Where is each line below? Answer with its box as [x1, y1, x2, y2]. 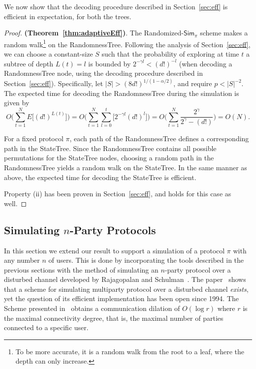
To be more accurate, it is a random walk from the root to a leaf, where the [15, 346, 245, 356]
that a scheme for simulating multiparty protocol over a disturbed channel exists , [4, 283, 249, 294]
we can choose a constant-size [4, 49, 93, 59]
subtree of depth [4, 58, 54, 68]
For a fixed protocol [4, 133, 64, 144]
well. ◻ [4, 198, 27, 208]
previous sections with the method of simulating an [4, 264, 159, 275]
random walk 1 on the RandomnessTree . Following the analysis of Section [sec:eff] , [4, 37, 251, 49]
